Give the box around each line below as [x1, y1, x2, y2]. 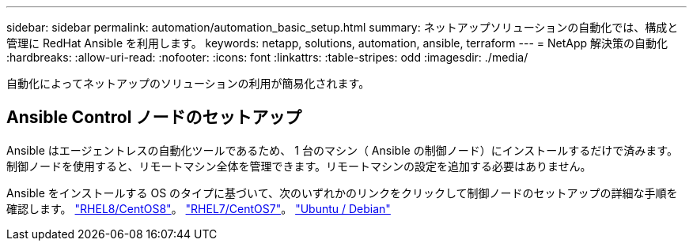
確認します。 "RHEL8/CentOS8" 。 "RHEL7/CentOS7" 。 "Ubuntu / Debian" [6, 201, 391, 215]
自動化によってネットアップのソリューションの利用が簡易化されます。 [6, 77, 370, 90]
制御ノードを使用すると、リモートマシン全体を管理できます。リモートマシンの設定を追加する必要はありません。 [6, 159, 592, 173]
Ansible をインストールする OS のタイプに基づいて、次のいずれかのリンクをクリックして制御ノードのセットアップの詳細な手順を [6, 185, 678, 200]
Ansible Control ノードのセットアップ [6, 107, 302, 128]
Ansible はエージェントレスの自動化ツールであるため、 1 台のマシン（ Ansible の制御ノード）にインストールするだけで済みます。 [6, 143, 678, 157]
